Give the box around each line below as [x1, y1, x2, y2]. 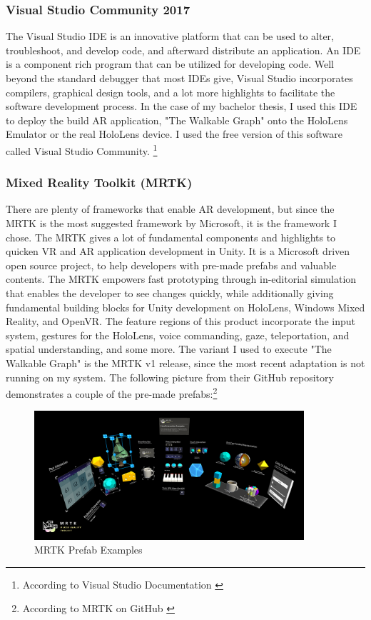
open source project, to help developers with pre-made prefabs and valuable [6, 257, 337, 272]
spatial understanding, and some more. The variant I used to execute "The [6, 341, 332, 356]
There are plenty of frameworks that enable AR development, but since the [6, 201, 335, 216]
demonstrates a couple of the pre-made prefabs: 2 [6, 384, 218, 401]
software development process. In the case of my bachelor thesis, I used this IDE [6, 99, 357, 114]
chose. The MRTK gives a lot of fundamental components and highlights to [6, 229, 336, 244]
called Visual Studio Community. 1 [6, 141, 158, 158]
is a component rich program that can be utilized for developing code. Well [6, 56, 334, 71]
